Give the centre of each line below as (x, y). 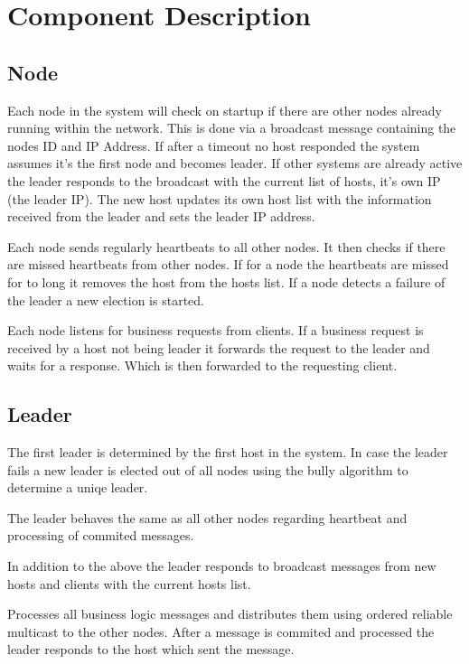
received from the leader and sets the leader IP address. (161, 216)
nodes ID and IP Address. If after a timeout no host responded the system (214, 145)
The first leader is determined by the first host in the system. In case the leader (228, 452)
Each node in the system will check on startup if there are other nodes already (225, 110)
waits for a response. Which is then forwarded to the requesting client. (202, 365)
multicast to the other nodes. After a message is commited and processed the (221, 631)
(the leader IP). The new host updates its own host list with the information (220, 198)
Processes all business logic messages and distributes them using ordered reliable (230, 614)
